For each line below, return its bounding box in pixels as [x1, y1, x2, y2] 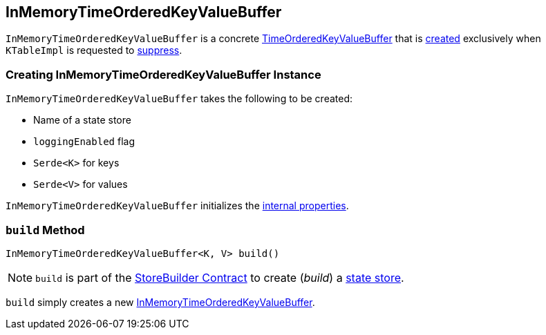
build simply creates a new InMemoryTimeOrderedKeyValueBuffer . [6, 296, 315, 308]
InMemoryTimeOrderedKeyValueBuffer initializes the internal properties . [6, 200, 349, 212]
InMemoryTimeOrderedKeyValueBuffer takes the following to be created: [6, 93, 353, 105]
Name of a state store [33, 114, 131, 126]
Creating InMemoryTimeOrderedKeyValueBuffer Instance [6, 67, 321, 82]
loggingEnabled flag [33, 135, 135, 148]
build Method [6, 222, 85, 237]
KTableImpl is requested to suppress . [6, 44, 182, 57]
